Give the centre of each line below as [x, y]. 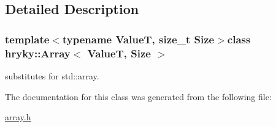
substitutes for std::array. [52, 75]
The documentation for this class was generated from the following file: [138, 96]
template [27, 39]
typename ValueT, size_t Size [138, 39]
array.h [18, 117]
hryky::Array [38, 53]
